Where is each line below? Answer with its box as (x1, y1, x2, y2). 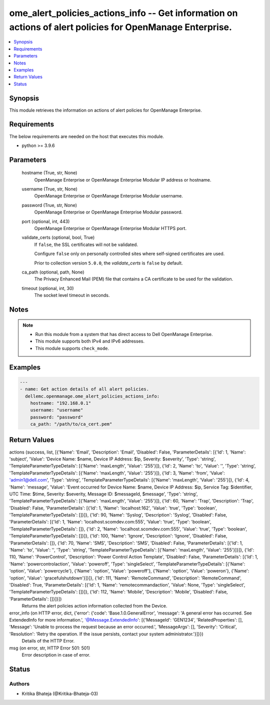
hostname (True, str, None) (21, 170, 77, 176)
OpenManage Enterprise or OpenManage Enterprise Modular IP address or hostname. (34, 176, 211, 182)
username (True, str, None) (21, 186, 77, 192)
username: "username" (30, 407, 83, 413)
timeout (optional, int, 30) (21, 285, 74, 291)
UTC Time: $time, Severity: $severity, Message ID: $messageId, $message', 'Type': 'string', (9, 490, 198, 497)
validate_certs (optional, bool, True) (21, 234, 95, 240)
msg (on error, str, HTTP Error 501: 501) (9, 645, 90, 651)
